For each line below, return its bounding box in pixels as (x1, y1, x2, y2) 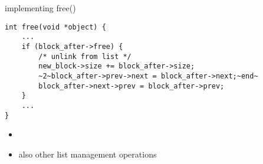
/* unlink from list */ (38, 52, 131, 61)
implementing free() (5, 2, 76, 14)
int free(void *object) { (5, 22, 106, 31)
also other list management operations (18, 147, 157, 160)
